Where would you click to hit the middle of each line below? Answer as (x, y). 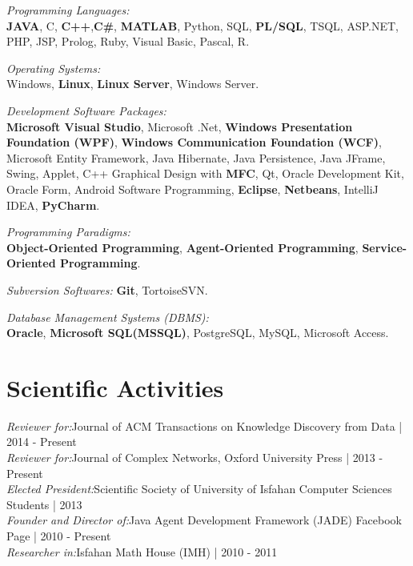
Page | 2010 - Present (59, 535)
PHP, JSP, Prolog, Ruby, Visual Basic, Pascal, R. (128, 41)
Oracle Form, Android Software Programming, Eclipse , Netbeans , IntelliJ (192, 189)
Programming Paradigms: (68, 232)
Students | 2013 (44, 504)
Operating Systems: (54, 68)
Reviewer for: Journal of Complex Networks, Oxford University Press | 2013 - (195, 457)
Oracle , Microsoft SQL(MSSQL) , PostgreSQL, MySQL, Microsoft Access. (198, 333)
